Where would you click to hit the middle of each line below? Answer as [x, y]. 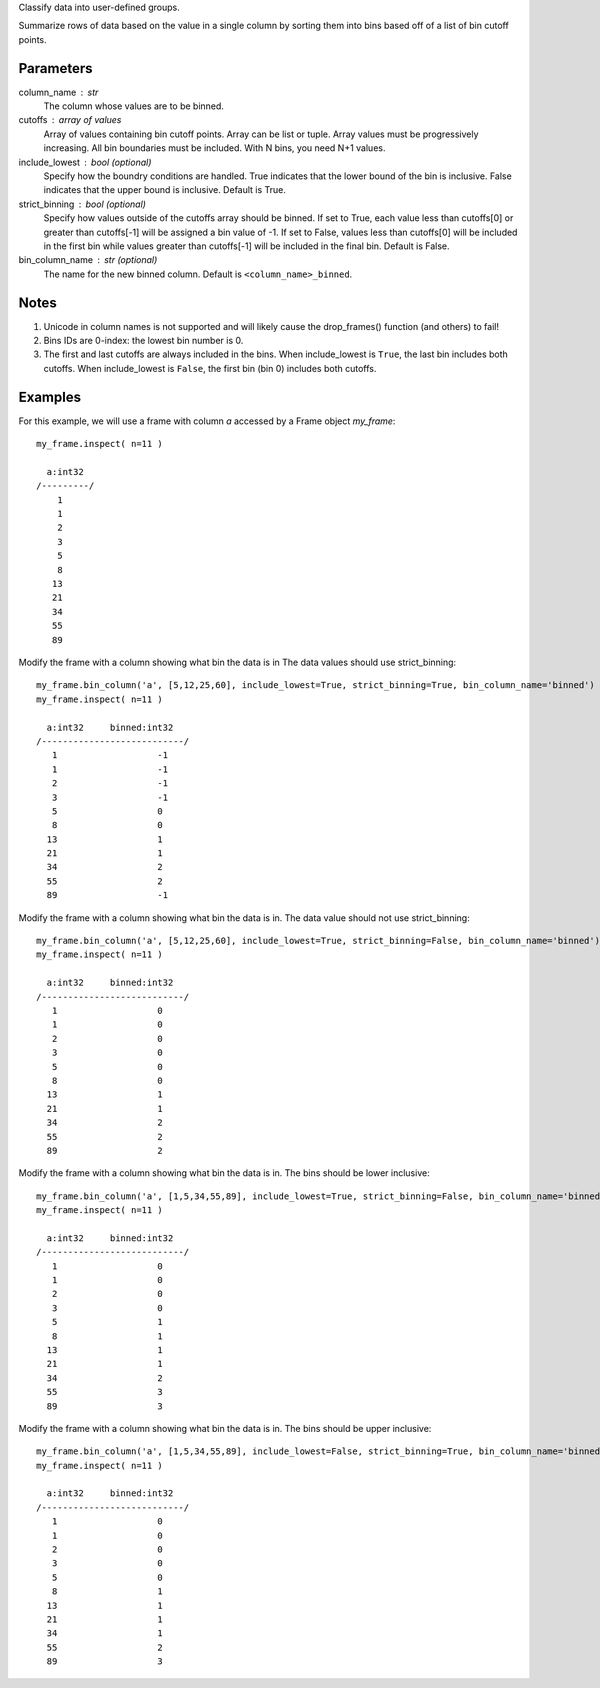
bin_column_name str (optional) [88, 260]
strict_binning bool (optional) [82, 204]
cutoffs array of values [70, 120]
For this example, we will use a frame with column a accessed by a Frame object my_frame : [207, 421]
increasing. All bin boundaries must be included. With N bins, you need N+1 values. [214, 148]
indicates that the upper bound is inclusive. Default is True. [165, 190]
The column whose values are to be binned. [134, 106]
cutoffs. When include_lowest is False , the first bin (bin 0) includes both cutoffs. [210, 368]
